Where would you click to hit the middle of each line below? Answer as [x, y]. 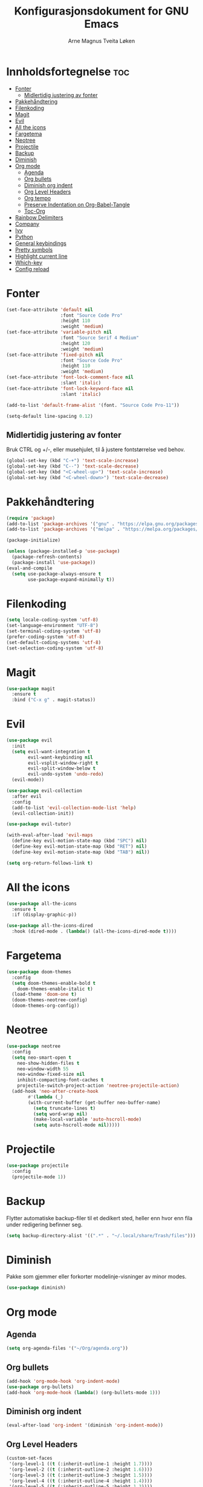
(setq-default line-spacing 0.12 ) [50, 416]
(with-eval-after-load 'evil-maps [50, 835]
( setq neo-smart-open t [41, 1057]
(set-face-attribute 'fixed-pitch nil [55, 355]
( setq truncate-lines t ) [64, 1108]
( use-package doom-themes [39, 972]
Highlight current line [41, 256]
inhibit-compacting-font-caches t [60, 1080]
